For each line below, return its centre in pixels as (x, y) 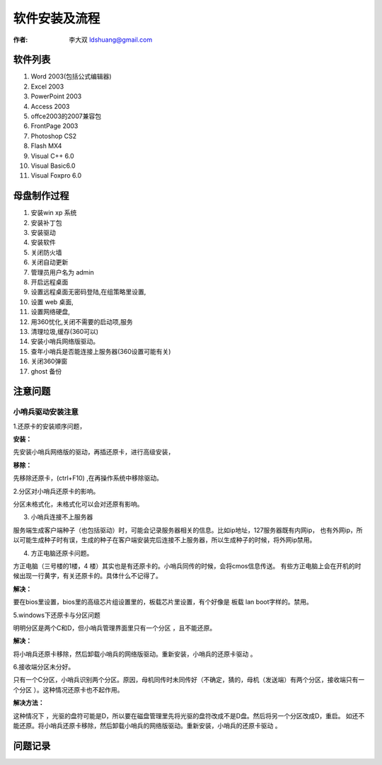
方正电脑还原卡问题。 (62, 553)
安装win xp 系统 (54, 213)
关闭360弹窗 (49, 362)
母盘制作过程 (41, 196)
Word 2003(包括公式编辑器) (71, 76)
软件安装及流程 (57, 18)
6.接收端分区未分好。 (44, 667)
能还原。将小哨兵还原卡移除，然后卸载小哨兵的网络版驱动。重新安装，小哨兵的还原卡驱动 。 (147, 726)
